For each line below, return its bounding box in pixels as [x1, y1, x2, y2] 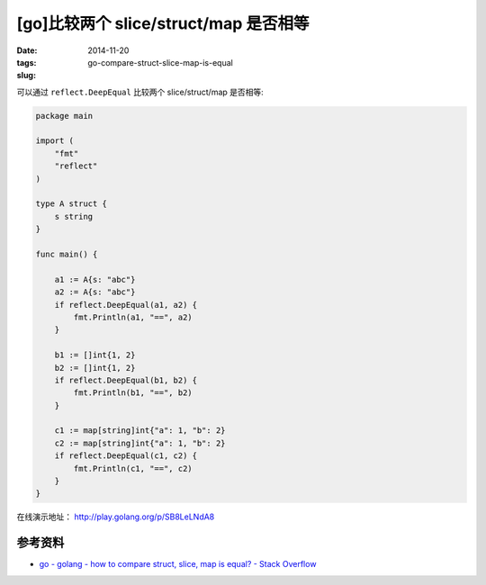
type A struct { [35, 199, 108, 209]
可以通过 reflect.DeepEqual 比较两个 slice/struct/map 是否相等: [16, 86, 265, 97]
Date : [16, 45, 38, 56]
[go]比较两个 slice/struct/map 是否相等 [16, 13, 310, 33]
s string [54, 211, 94, 221]
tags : [16, 57, 37, 67]
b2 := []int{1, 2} [54, 363, 136, 373]
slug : [16, 70, 36, 81]
